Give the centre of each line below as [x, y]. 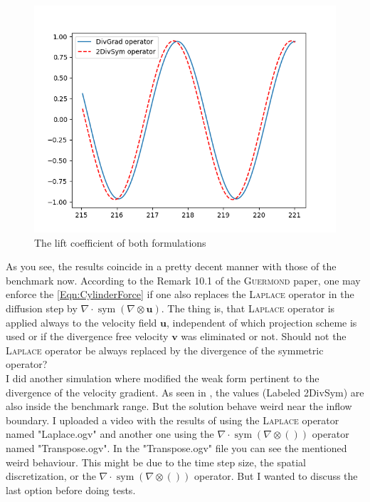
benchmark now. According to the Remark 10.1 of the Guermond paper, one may [183, 280]
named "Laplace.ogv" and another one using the [110, 434]
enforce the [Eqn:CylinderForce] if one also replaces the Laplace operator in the [180, 294]
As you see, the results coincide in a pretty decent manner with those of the [171, 266]
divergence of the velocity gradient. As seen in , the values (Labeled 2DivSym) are [185, 392]
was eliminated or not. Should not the [264, 336]
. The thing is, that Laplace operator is [248, 308]
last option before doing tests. [71, 490]
